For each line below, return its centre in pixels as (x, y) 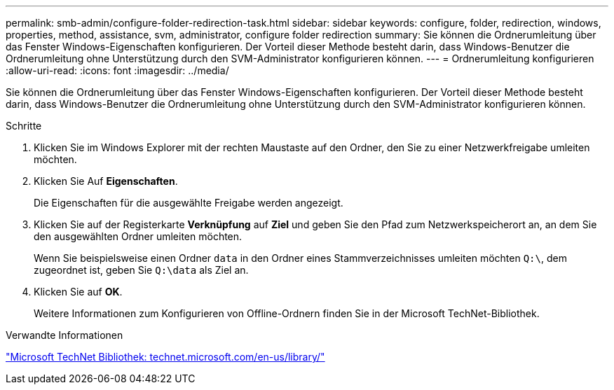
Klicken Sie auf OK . (78, 292)
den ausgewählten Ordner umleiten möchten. (138, 236)
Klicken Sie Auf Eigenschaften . (106, 181)
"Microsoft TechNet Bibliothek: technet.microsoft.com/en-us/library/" (165, 357)
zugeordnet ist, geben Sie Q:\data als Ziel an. (141, 270)
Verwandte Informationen (64, 335)
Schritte (24, 126)
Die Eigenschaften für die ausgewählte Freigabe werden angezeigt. (189, 203)
